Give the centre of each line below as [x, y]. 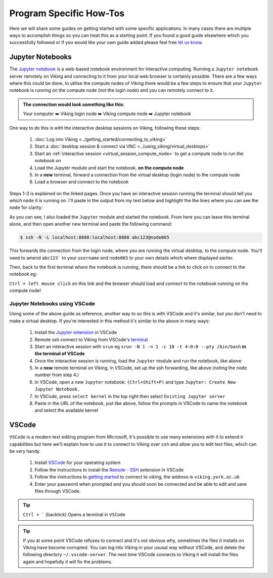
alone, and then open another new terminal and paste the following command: [91, 224]
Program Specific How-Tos [67, 13]
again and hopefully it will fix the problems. [68, 562]
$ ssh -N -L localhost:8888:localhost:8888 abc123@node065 [95, 238]
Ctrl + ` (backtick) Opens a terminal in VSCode [74, 514]
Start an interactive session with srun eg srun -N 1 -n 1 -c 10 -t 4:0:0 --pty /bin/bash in [140, 346]
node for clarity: [26, 207]
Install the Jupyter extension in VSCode [76, 333]
